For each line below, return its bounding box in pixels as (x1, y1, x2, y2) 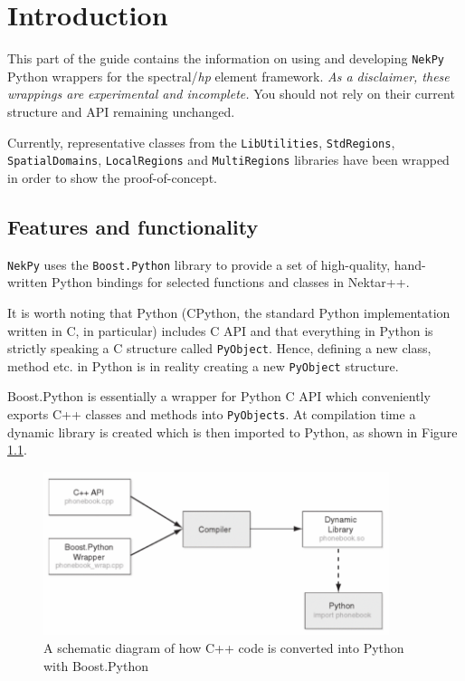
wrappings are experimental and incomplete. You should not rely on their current (7, 84, 455, 103)
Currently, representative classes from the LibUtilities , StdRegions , (7, 132, 395, 151)
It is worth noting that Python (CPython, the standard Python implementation (7, 302, 451, 321)
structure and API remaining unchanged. (7, 101, 235, 120)
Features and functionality (7, 212, 259, 240)
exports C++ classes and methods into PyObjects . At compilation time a (7, 405, 416, 424)
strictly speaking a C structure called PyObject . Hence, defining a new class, (7, 339, 432, 358)
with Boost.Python (43, 656, 148, 675)
